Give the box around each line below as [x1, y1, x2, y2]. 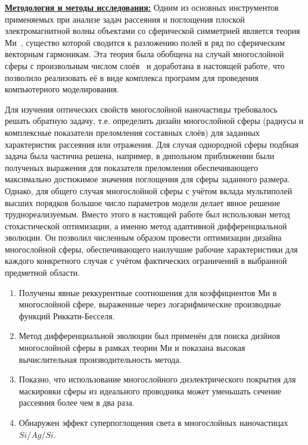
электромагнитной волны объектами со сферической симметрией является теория [5, 24, 300, 37]
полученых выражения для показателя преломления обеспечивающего [5, 161, 259, 173]
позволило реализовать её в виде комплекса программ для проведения [5, 71, 259, 83]
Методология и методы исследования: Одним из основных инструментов [5, 1, 279, 13]
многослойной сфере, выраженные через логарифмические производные [18, 298, 281, 310]
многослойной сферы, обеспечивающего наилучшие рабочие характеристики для [5, 242, 298, 255]
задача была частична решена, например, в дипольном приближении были [5, 150, 275, 162]
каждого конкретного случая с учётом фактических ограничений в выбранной [5, 254, 287, 267]
